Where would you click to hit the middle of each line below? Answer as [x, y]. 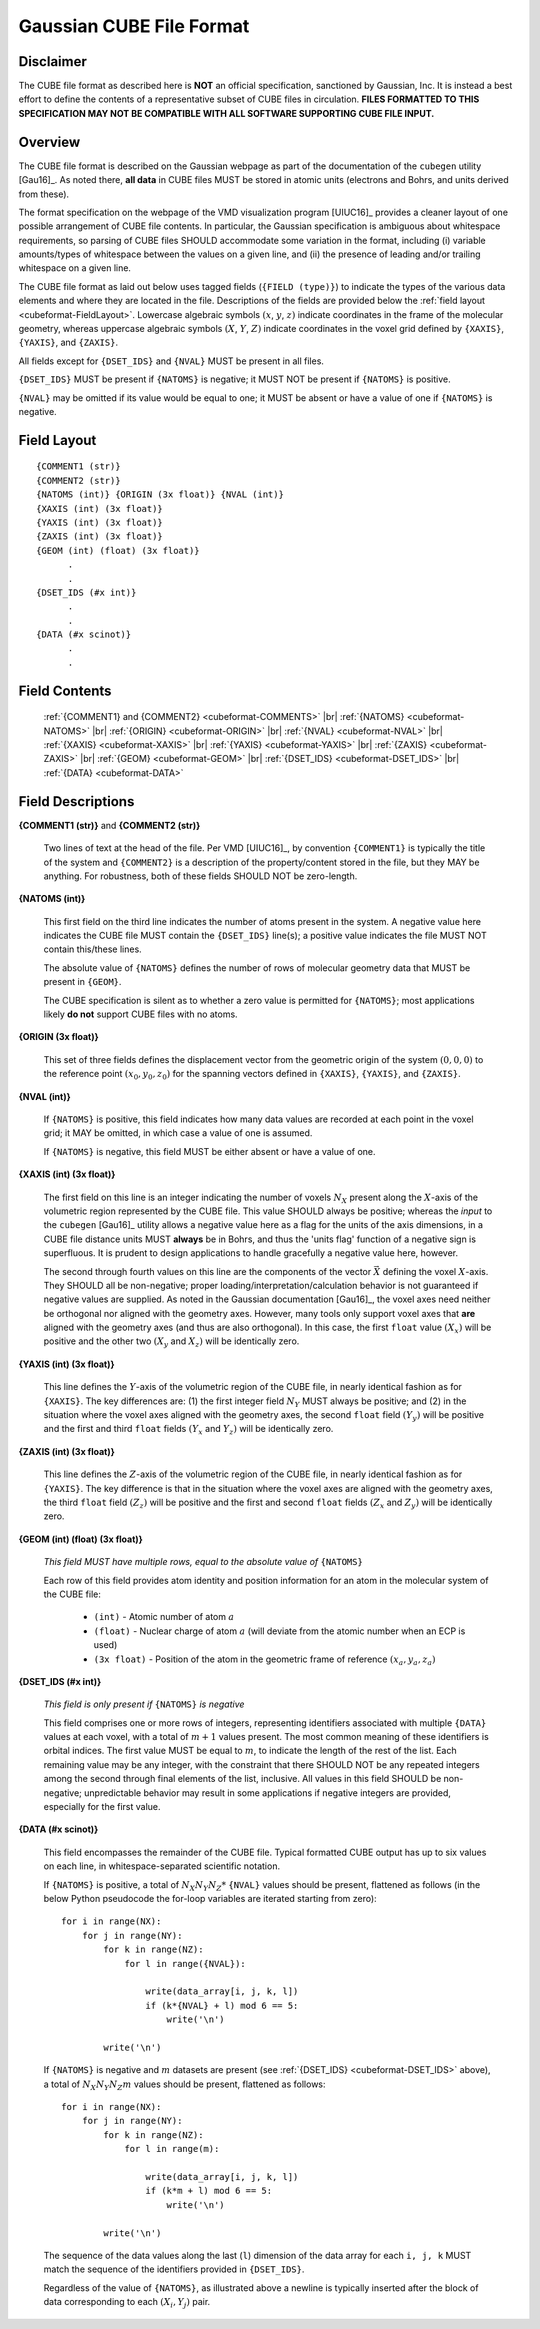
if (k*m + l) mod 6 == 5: [209, 2191]
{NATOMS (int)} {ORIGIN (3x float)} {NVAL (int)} [160, 494]
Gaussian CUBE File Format [134, 26]
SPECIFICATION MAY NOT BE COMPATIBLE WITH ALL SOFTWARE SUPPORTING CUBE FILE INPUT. [226, 113]
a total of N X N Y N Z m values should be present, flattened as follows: [184, 2085]
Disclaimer [52, 61]
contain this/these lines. [92, 949]
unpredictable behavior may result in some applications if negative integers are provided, [267, 1792]
